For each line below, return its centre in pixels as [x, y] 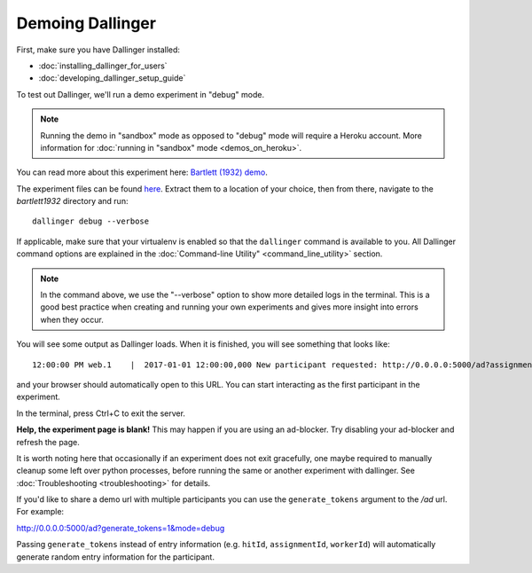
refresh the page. [48, 442]
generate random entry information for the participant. [115, 557]
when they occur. [72, 319]
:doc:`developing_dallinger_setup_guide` [112, 78]
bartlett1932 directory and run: [72, 201]
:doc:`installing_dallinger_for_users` [103, 66]
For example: [40, 512]
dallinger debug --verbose [91, 221]
